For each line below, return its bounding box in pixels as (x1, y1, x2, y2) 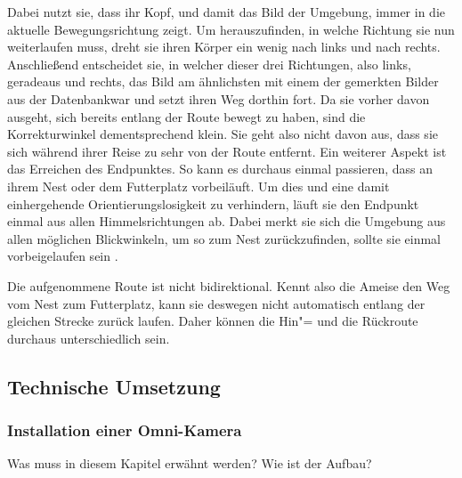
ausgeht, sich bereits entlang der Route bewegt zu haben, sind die (7, 107, 366, 126)
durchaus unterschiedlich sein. (7, 328, 170, 347)
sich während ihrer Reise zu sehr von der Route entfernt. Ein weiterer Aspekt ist (7, 142, 447, 160)
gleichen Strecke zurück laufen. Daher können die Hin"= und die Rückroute (7, 312, 418, 330)
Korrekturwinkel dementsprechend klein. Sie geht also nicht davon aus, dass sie (7, 125, 438, 143)
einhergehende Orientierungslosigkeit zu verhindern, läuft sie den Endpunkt (7, 194, 419, 213)
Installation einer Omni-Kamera (7, 418, 242, 441)
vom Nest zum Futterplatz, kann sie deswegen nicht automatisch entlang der (7, 294, 426, 312)
